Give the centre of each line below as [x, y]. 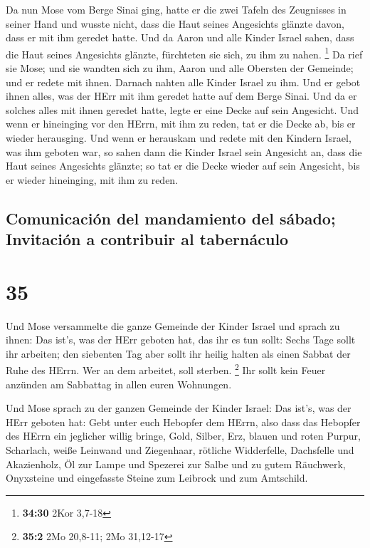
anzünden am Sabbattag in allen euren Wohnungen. [119, 384]
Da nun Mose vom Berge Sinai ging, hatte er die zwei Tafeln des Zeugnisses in [176, 9]
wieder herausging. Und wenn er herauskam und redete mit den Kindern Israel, [179, 138]
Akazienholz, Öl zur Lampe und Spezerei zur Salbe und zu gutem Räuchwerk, [176, 464]
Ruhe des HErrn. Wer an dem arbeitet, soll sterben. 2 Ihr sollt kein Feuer [166, 369]
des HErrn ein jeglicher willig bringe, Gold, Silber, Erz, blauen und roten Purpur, [183, 436]
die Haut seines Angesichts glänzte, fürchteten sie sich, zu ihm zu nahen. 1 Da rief [184, 53]
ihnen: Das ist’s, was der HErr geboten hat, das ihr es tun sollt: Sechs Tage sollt [181, 340]
